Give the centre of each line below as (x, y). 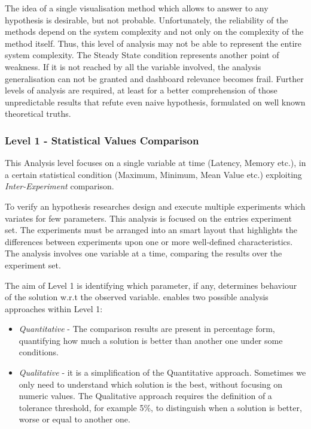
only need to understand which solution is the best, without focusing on (151, 384)
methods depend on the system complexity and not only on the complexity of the (154, 31)
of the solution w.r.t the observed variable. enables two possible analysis (137, 297)
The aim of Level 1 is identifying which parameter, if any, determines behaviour (151, 285)
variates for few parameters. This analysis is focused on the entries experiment (148, 218)
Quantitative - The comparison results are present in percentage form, (147, 329)
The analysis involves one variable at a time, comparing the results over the (144, 253)
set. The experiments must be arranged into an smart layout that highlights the (151, 230)
